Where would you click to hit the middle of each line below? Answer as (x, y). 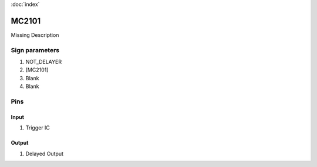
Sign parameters (35, 50)
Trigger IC (38, 128)
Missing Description (35, 35)
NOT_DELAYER (43, 62)
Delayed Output (45, 154)
